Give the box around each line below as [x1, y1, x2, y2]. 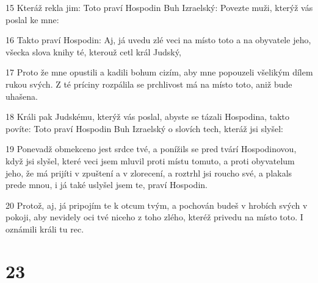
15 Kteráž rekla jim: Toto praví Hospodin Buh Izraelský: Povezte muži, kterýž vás [5, 1, 313, 13]
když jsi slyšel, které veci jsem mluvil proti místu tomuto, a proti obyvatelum [5, 154, 295, 167]
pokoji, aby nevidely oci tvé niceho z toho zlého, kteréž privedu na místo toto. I [5, 211, 303, 223]
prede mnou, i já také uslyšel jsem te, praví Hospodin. [5, 178, 208, 191]
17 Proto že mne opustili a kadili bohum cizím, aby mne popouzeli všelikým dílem [5, 66, 313, 79]
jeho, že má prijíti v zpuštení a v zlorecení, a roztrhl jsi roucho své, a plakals [5, 166, 292, 179]
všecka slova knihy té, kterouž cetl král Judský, [5, 45, 181, 58]
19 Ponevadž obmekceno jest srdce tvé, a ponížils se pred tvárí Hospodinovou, [5, 142, 297, 155]
